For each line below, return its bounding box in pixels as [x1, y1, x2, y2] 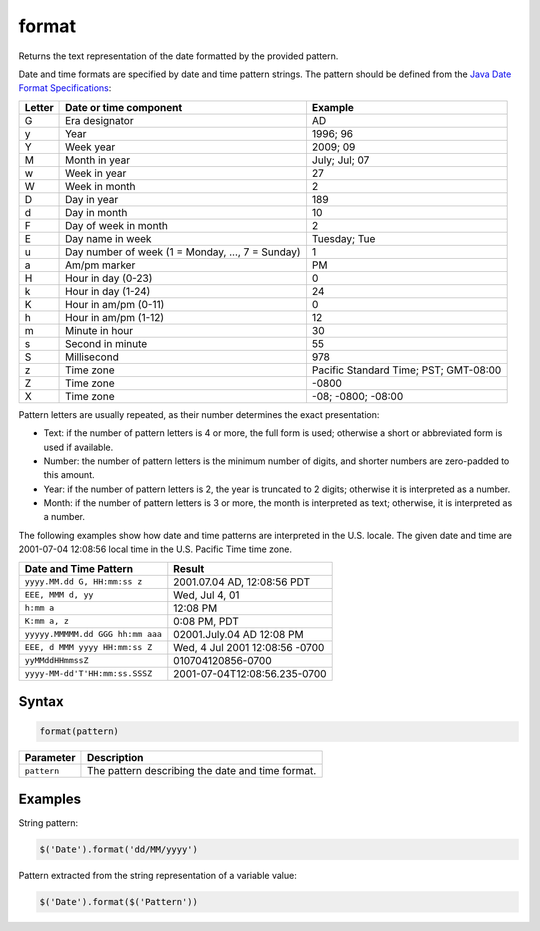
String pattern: [18, 816, 79, 829]
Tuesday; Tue [311, 231, 376, 245]
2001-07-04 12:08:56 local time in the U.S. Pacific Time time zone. [18, 543, 292, 555]
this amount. [43, 469, 95, 481]
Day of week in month [65, 218, 169, 232]
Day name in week [65, 231, 152, 245]
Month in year [65, 153, 130, 167]
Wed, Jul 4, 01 [173, 588, 240, 602]
